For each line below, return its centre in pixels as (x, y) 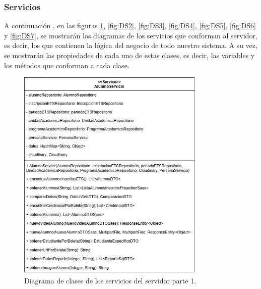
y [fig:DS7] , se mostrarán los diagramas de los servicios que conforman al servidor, (131, 35)
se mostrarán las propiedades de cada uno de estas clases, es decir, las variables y (129, 55)
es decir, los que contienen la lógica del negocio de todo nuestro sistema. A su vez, (131, 45)
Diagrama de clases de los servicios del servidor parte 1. (110, 280)
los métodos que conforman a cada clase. (67, 65)
